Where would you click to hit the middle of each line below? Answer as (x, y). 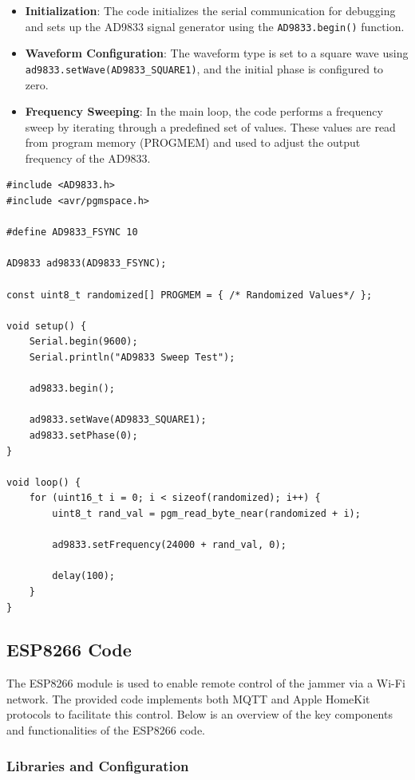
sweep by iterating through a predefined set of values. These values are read (210, 126)
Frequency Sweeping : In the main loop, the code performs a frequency (204, 111)
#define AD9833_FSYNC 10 (72, 232)
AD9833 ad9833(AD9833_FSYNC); (87, 264)
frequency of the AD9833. (88, 158)
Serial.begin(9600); (83, 342)
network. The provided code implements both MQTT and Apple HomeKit (188, 698)
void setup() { (47, 326)
